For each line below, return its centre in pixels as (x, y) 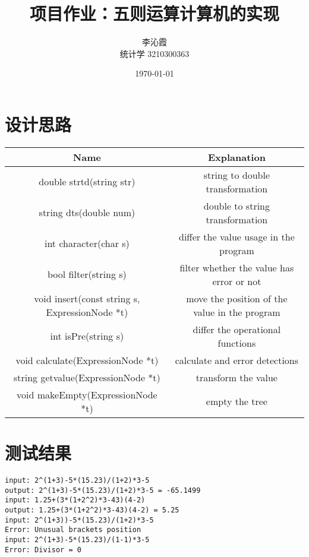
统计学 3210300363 (154, 53)
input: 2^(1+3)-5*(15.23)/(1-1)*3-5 (77, 539)
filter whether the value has (237, 267)
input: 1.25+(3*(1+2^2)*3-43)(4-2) (75, 500)
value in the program (237, 312)
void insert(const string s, (87, 298)
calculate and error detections (237, 360)
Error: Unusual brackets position (73, 530)
